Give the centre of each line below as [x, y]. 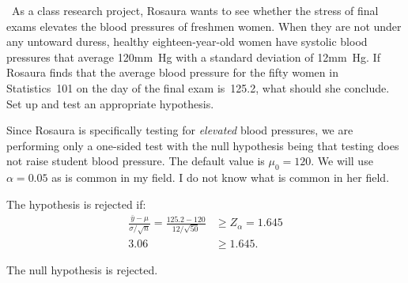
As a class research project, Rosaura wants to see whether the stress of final [195, 10]
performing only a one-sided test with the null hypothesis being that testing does [203, 145]
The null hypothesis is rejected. [82, 269]
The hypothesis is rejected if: [76, 204]
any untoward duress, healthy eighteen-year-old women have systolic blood [187, 42]
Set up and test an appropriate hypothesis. [110, 103]
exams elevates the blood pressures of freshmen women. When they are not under [204, 26]
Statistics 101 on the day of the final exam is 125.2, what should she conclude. [198, 87]
